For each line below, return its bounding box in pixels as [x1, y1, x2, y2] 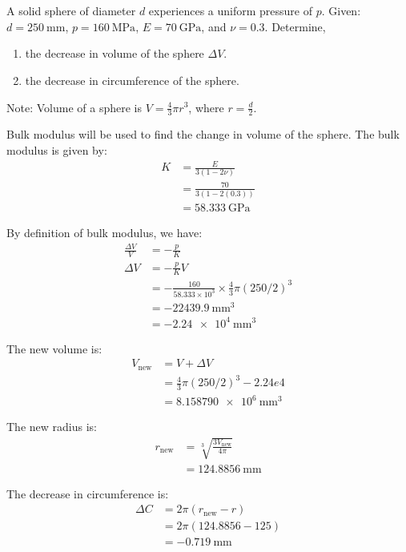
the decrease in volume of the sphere [25, 45, 204, 62]
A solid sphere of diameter [6, 2, 136, 19]
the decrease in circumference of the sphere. [25, 71, 239, 88]
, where [188, 99, 224, 115]
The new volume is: [6, 340, 103, 357]
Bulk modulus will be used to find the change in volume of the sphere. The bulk [6, 126, 400, 143]
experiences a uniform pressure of [148, 2, 312, 19]
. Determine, [264, 18, 326, 34]
